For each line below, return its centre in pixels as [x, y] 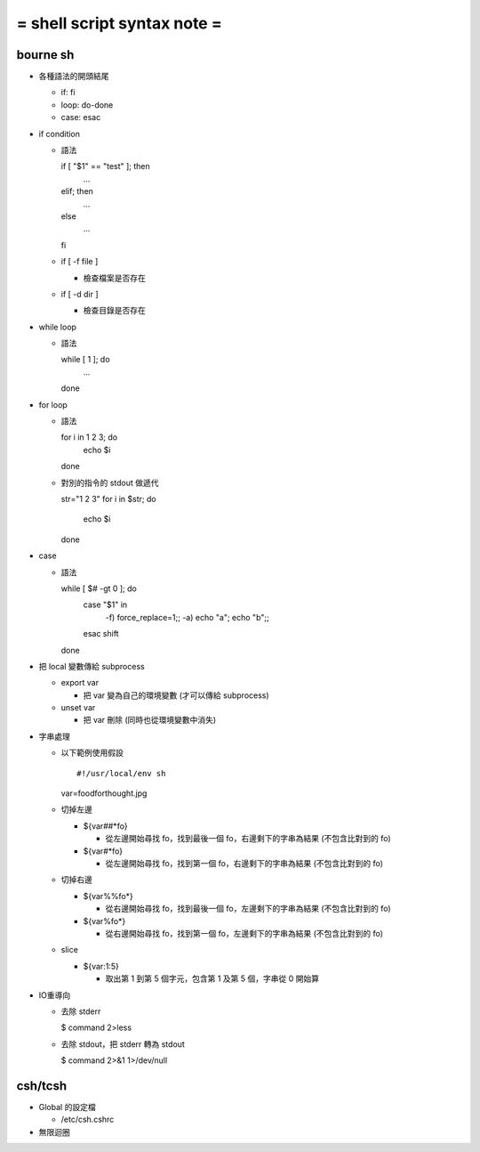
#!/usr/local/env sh [121, 773]
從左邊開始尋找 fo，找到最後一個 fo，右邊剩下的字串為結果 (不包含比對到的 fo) [248, 839]
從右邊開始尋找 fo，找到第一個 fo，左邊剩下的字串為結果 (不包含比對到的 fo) [244, 933]
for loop [53, 404]
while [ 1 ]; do [85, 360]
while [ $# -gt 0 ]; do [99, 588]
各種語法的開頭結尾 [74, 77]
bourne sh [45, 55]
